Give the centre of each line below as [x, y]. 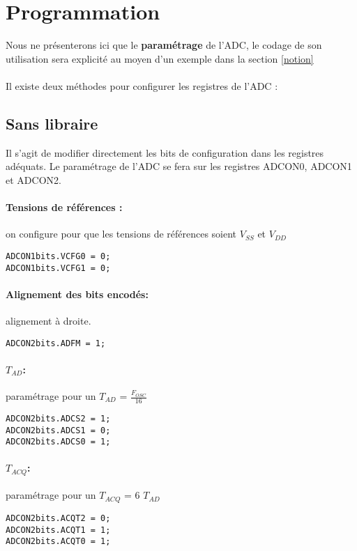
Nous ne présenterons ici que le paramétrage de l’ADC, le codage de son [164, 45]
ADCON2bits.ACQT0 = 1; [58, 542]
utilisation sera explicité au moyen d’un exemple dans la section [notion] [160, 58]
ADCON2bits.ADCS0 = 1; [58, 442]
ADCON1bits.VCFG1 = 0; [58, 268]
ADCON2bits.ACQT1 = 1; [58, 530]
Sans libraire [52, 123]
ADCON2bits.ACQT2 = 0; [58, 518]
